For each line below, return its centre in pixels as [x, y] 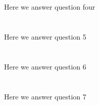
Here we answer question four [50, 7]
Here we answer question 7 [45, 96]
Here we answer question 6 [45, 66]
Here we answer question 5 [45, 36]
